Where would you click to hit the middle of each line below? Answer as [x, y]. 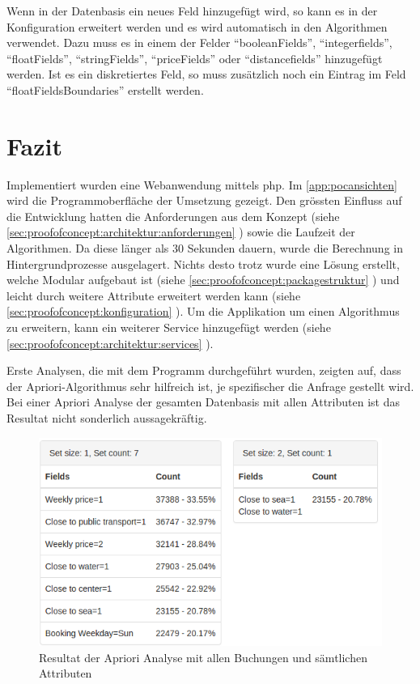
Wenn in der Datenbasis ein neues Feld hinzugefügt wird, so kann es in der [192, 11]
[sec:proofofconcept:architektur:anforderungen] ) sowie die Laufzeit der [181, 232]
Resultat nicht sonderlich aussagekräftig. [107, 418]
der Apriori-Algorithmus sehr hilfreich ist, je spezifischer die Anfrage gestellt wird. [210, 386]
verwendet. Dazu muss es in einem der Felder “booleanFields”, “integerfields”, [199, 42]
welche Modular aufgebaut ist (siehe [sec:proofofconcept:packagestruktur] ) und [203, 280]
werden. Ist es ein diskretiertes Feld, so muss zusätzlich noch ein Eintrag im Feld [206, 74]
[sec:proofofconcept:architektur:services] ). [110, 343]
